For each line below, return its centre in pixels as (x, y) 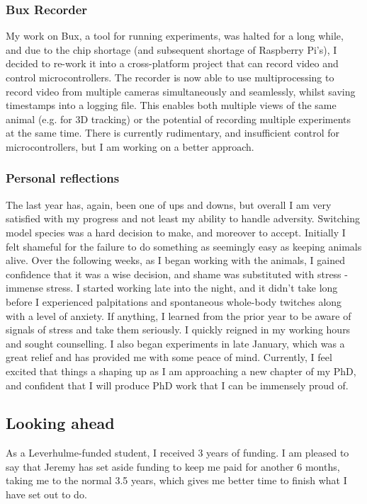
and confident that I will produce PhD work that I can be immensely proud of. (177, 385)
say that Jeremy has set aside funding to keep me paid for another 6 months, (173, 466)
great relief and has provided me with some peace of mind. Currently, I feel (169, 357)
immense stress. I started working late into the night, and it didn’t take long (172, 288)
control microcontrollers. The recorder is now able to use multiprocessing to (170, 77)
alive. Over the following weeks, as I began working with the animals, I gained (176, 260)
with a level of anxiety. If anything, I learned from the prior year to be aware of (179, 315)
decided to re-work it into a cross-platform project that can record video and (172, 63)
